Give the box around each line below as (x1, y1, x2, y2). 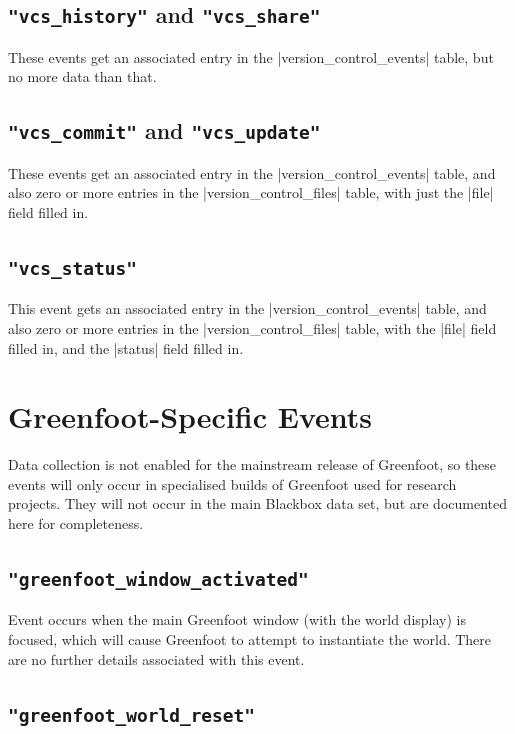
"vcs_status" (8, 257, 137, 279)
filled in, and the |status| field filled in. (8, 337, 244, 358)
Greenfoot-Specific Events (8, 396, 373, 437)
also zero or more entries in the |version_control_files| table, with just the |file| (8, 182, 494, 203)
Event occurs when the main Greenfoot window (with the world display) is (8, 609, 466, 630)
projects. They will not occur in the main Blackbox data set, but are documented (8, 493, 508, 514)
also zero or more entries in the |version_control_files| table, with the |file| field (8, 317, 497, 338)
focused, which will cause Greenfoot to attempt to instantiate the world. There (8, 628, 492, 649)
